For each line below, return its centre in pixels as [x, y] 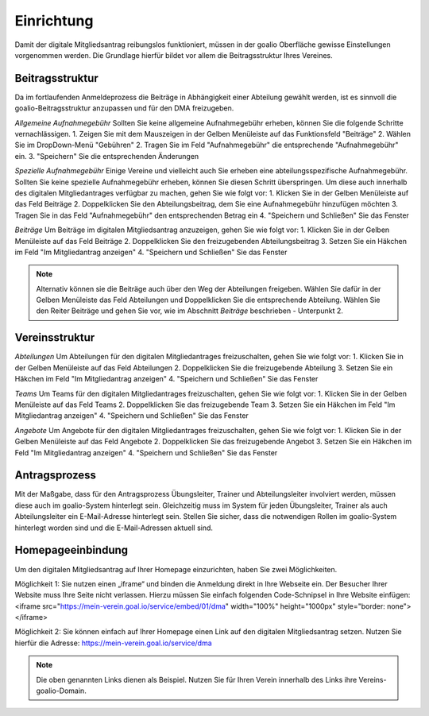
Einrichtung [54, 21]
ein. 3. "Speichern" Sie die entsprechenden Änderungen [107, 156]
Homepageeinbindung [71, 550]
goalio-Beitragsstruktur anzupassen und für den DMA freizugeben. [124, 108]
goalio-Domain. [61, 691]
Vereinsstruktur [55, 338]
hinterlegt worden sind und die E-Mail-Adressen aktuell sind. [114, 528]
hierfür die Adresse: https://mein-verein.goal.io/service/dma [113, 643]
